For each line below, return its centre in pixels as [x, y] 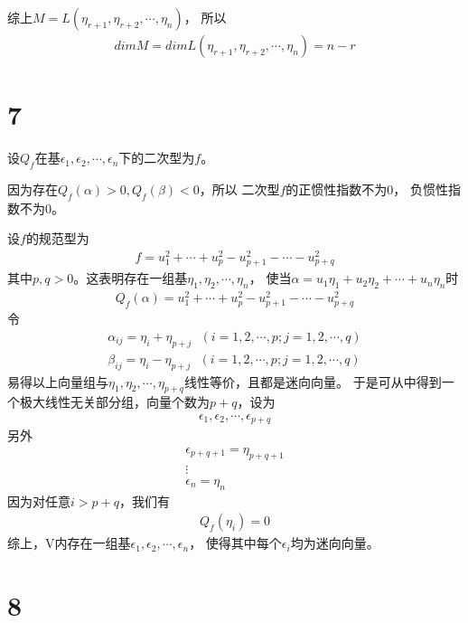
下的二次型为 [157, 158]
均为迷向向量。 [335, 543]
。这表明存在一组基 [131, 278]
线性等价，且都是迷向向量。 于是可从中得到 [313, 381]
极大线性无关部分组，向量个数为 [114, 402]
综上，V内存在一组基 [69, 543]
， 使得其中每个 [235, 543]
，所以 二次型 [239, 189]
